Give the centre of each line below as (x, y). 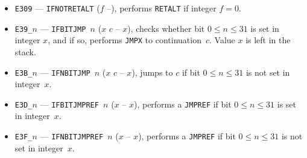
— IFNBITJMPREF (72, 136)
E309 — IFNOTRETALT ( (57, 8)
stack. (25, 51)
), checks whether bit (166, 28)
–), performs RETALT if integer (162, 8)
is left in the (268, 40)
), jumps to (152, 72)
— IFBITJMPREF (69, 104)
